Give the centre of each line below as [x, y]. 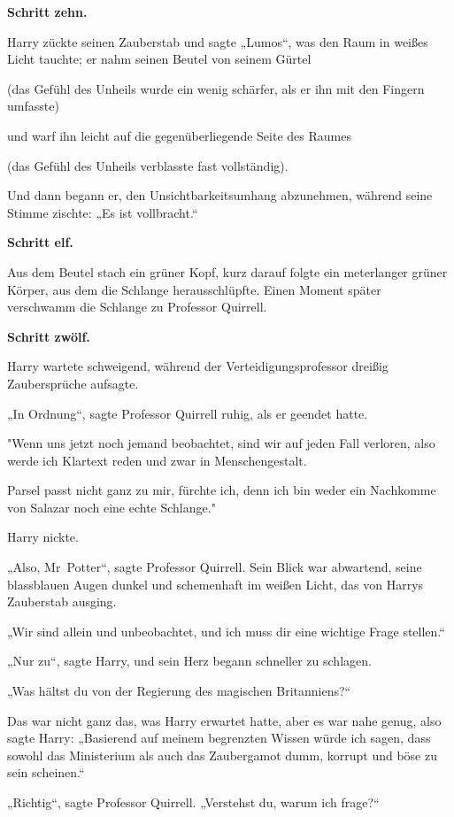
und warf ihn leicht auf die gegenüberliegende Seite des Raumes [179, 135]
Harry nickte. [43, 537]
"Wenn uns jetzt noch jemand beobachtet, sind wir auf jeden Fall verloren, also [221, 443]
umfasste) [33, 106]
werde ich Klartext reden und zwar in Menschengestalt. [157, 460]
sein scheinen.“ [46, 772]
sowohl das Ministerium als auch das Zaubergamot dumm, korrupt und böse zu [222, 755]
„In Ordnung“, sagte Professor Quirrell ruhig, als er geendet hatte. [188, 413]
